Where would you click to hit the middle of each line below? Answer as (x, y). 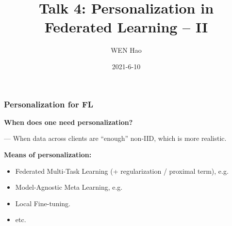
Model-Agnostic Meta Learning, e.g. (69, 187)
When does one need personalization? (68, 122)
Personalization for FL (49, 104)
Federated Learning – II (126, 27)
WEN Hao (126, 50)
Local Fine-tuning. (43, 203)
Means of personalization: (48, 154)
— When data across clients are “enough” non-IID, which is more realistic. (115, 138)
